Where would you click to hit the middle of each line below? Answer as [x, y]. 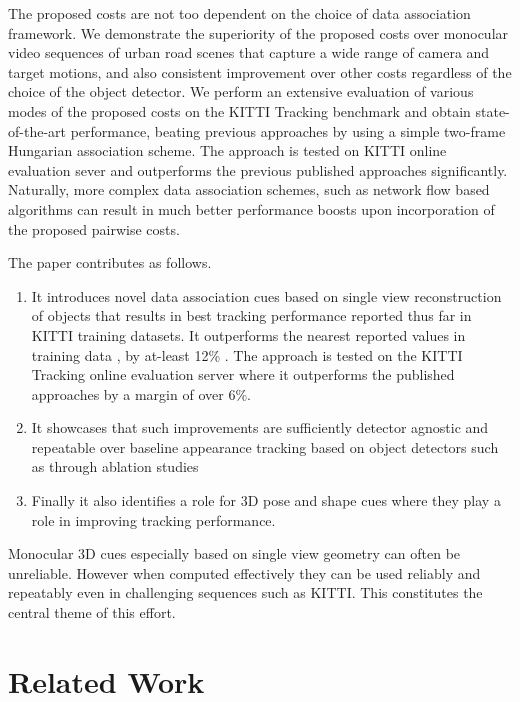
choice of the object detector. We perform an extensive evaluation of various [241, 91]
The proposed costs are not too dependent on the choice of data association [239, 13]
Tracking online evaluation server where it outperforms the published [243, 374]
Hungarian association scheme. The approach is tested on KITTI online [227, 150]
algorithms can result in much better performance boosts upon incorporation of [251, 208]
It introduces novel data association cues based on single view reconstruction [266, 295]
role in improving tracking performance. [153, 519]
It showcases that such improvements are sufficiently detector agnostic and [260, 427]
